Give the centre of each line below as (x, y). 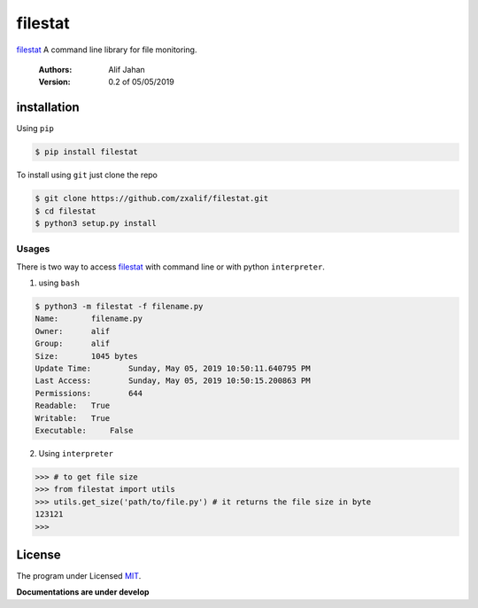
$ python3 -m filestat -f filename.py (119, 307)
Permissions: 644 (89, 393)
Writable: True (73, 418)
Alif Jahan (127, 69)
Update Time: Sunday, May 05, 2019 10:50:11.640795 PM (173, 369)
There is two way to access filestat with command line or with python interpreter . (170, 267)
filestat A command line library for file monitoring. (107, 50)
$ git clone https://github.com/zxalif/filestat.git (152, 199)
